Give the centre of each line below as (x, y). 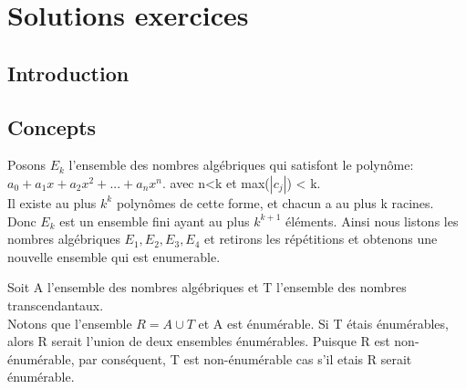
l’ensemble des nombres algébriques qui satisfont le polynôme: (241, 165)
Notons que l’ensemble (70, 323)
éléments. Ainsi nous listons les (372, 221)
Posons (26, 165)
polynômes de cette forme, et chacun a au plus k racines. (275, 202)
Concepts (52, 126)
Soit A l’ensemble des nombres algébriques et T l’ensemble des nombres (207, 287)
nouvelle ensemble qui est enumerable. (114, 256)
